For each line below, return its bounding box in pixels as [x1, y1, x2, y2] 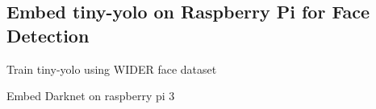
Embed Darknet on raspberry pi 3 [6, 87, 175, 104]
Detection [6, 22, 90, 47]
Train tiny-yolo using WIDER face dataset [6, 60, 217, 77]
